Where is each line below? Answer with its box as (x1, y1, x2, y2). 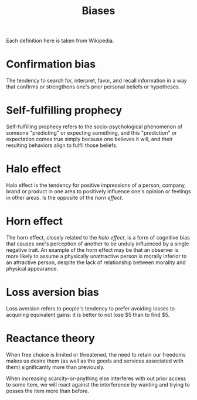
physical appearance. (6, 265, 59, 272)
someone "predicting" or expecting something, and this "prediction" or (6, 129, 177, 136)
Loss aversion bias (6, 286, 99, 299)
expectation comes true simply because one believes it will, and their (6, 136, 173, 143)
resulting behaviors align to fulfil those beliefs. (6, 142, 118, 149)
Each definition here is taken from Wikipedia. (6, 37, 114, 45)
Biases (81, 4, 116, 18)
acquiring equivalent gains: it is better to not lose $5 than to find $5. (6, 311, 170, 318)
